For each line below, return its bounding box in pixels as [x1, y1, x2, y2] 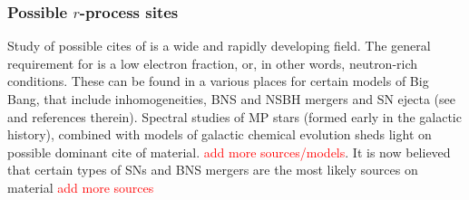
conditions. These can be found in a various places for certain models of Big [7, 71, 429, 90]
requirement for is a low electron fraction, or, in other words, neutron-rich [7, 53, 418, 72]
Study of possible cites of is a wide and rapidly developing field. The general [7, 36, 431, 55]
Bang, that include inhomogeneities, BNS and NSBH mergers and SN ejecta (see [7, 90, 456, 108]
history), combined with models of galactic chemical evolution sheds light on [7, 125, 432, 144]
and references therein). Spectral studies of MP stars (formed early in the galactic [7, 107, 462, 126]
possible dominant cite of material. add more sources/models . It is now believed [7, 142, 451, 161]
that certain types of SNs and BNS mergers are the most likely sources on [7, 160, 418, 179]
